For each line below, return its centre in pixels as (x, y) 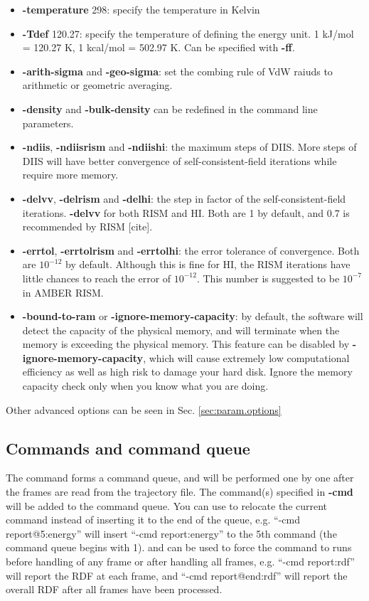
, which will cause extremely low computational (246, 357)
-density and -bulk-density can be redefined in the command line (170, 108)
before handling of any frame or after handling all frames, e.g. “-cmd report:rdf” (180, 562)
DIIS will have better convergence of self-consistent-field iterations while (180, 160)
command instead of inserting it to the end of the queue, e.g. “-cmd (153, 520)
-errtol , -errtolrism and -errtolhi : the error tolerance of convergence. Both (191, 250)
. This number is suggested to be (268, 278)
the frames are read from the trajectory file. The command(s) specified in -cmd (180, 492)
